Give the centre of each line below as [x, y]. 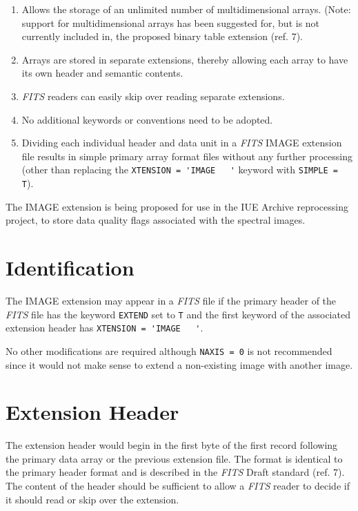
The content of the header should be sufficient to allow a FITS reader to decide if [178, 486]
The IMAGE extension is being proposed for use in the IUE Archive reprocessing [177, 206]
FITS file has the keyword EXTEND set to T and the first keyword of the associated [178, 314]
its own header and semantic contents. [102, 73]
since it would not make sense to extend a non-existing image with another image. [179, 364]
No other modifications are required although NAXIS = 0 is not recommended [169, 350]
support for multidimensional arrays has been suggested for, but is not [171, 22]
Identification [70, 268]
